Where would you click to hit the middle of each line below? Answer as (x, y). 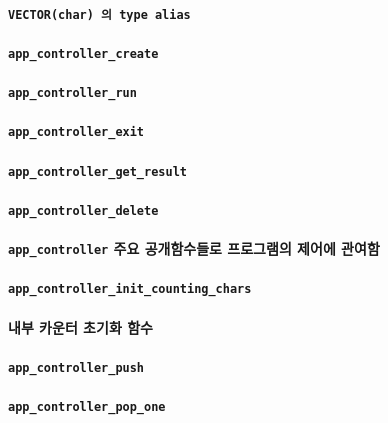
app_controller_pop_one (87, 407)
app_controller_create (83, 53)
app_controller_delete (83, 210)
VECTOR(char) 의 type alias (99, 14)
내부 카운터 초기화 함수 (80, 326)
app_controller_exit (76, 132)
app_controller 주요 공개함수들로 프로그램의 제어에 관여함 (194, 248)
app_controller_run (72, 93)
